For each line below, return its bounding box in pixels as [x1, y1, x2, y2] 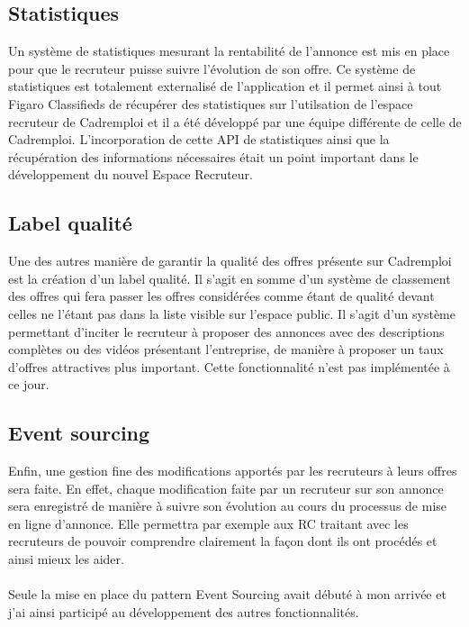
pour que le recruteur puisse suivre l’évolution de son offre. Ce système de [8, 59, 416, 77]
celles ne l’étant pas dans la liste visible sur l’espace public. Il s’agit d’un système [8, 304, 455, 323]
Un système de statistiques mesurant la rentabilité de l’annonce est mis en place [8, 41, 450, 60]
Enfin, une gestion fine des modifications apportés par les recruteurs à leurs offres [8, 461, 457, 480]
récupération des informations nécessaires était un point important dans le [8, 147, 419, 166]
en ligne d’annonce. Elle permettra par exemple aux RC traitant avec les [8, 513, 409, 532]
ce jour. [8, 375, 50, 394]
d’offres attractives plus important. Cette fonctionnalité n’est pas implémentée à [8, 357, 450, 376]
